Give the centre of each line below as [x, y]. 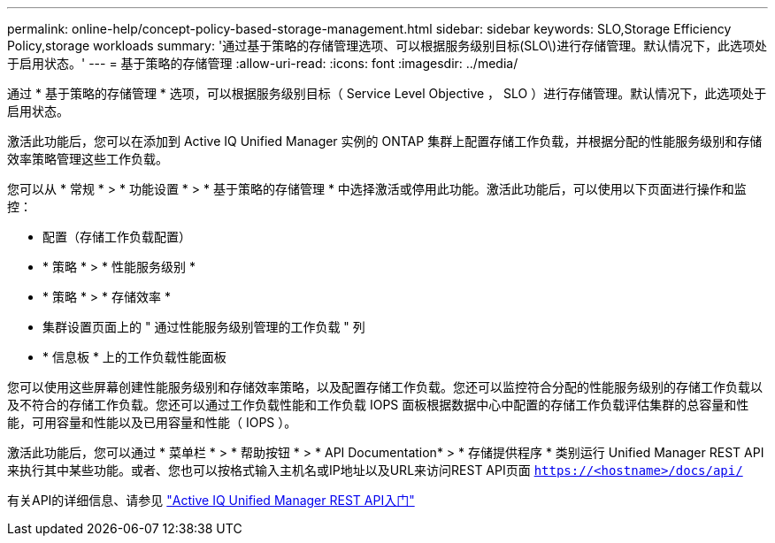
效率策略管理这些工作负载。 [88, 159]
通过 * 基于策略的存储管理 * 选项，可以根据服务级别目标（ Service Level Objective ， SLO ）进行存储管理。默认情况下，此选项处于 [387, 93]
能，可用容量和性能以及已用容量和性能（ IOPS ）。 [152, 422]
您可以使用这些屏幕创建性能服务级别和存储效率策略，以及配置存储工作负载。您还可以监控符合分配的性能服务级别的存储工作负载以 [385, 387]
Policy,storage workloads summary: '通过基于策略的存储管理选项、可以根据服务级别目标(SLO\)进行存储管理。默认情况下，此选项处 [387, 46]
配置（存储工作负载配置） [117, 237]
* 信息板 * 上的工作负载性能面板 [134, 357]
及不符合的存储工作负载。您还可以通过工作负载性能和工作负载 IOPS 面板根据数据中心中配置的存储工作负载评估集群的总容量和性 [378, 405]
